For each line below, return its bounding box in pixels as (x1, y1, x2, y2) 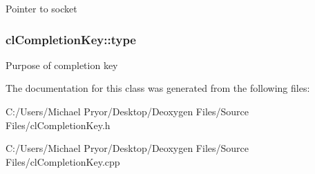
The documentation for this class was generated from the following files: (6, 81, 310, 95)
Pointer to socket (6, 1, 77, 15)
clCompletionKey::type (6, 30, 136, 48)
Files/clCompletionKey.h (6, 117, 111, 132)
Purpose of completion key (6, 57, 118, 72)
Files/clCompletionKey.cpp (6, 154, 120, 168)
